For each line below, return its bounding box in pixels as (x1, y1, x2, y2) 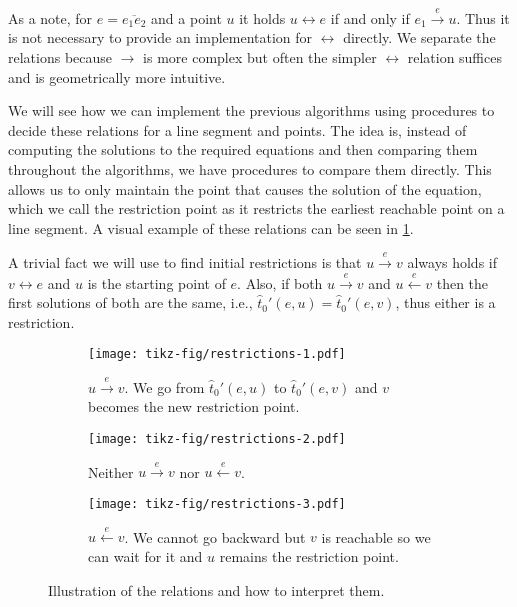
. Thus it (456, 7, 510, 28)
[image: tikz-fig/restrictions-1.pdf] (88, 347, 346, 362)
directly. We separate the (343, 27, 496, 48)
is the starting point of (87, 272, 226, 293)
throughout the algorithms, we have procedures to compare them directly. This (8, 158, 492, 179)
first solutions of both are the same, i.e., (8, 292, 253, 313)
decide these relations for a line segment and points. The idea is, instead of (8, 119, 467, 140)
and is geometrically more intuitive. (8, 66, 226, 87)
